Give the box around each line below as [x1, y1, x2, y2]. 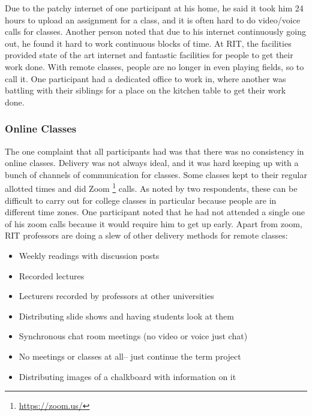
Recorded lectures [19, 269, 85, 282]
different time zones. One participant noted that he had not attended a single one [5, 206, 305, 218]
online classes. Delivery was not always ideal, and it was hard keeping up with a [5, 156, 299, 169]
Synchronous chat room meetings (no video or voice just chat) [19, 330, 248, 342]
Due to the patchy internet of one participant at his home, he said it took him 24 [5, 2, 304, 14]
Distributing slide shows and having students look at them [19, 309, 234, 322]
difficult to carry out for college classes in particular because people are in [5, 194, 277, 206]
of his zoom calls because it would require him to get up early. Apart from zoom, [5, 217, 302, 230]
